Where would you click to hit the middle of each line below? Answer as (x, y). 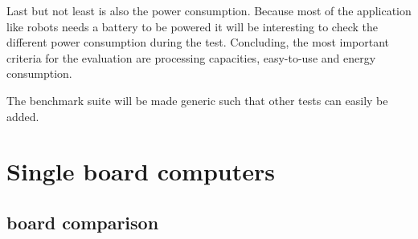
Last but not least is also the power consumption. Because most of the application (209, 10)
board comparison (83, 222)
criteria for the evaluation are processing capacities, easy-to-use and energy (191, 57)
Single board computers (141, 171)
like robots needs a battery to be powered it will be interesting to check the (192, 26)
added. (23, 116)
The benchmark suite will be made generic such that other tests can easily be (197, 100)
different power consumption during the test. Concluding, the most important (198, 42)
